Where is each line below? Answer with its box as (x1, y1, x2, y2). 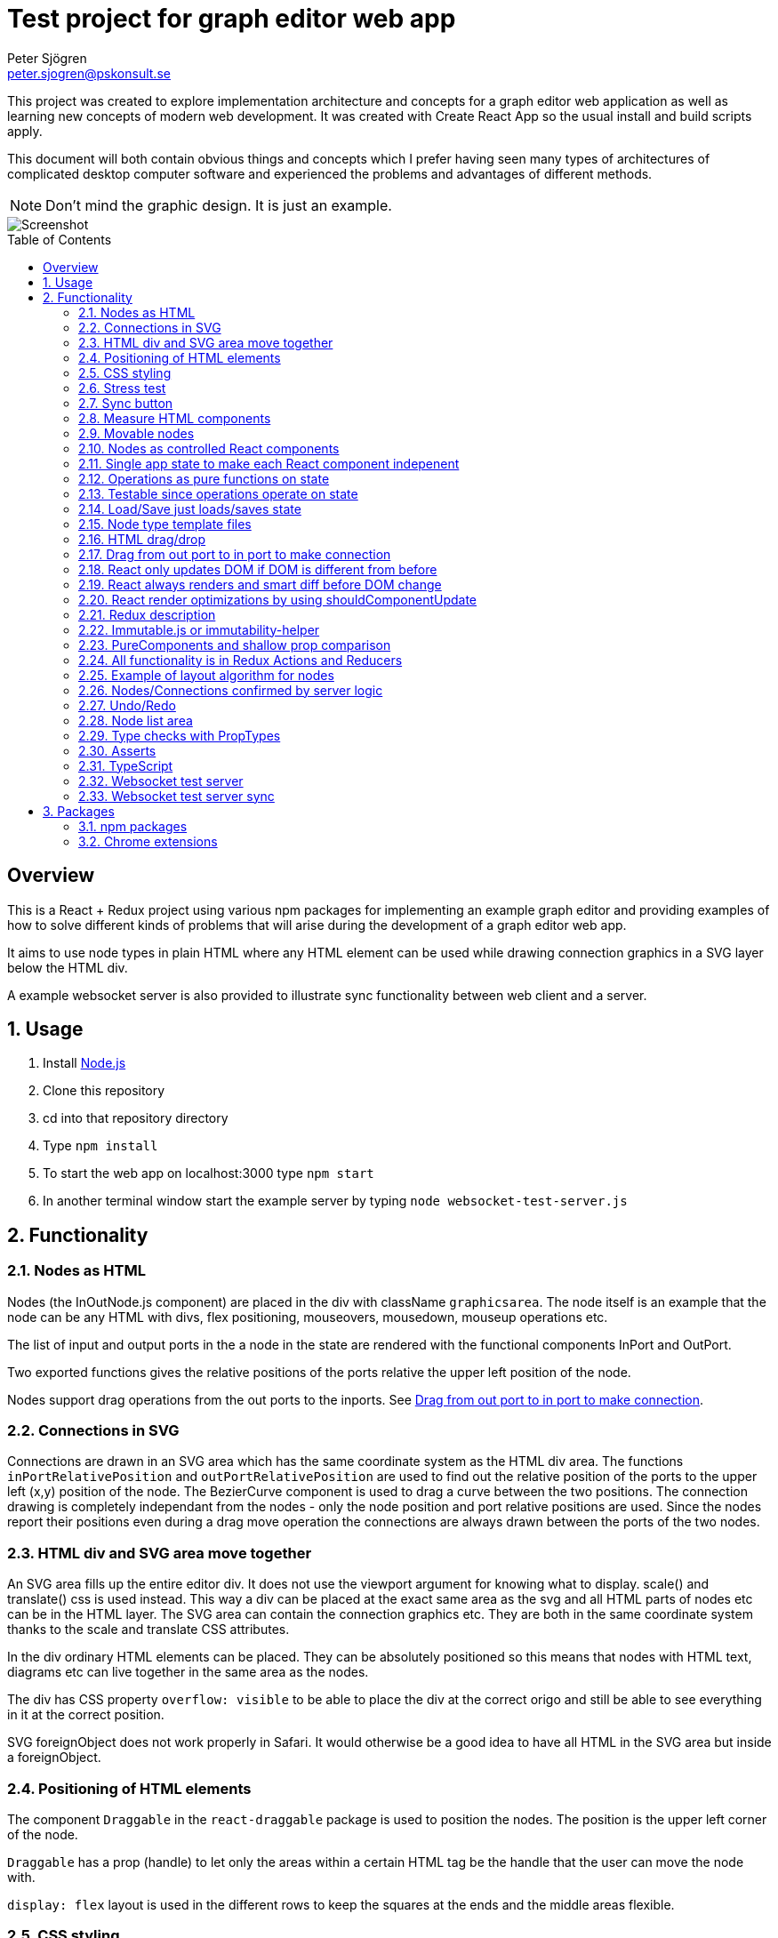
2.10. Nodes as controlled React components (78, 440, 340, 456)
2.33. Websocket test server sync (78, 788, 275, 804)
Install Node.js (43, 1055, 126, 1071)
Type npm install (43, 1138, 158, 1154)
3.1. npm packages (78, 818, 188, 834)
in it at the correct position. (7, 1707, 164, 1723)
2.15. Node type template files (78, 516, 252, 532)
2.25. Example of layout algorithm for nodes (78, 667, 334, 683)
